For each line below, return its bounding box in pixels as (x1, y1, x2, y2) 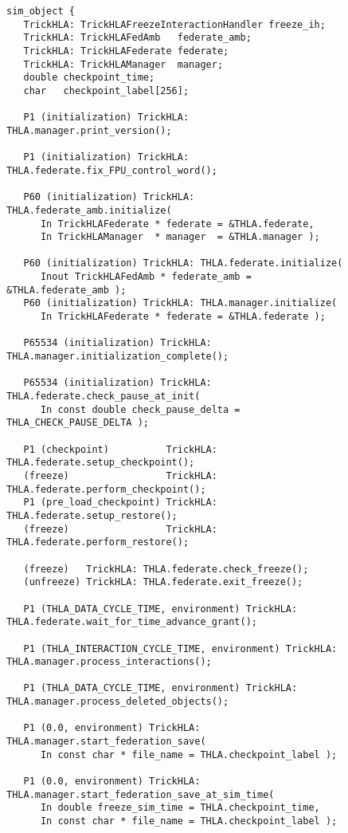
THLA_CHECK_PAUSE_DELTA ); (6, 417, 149, 429)
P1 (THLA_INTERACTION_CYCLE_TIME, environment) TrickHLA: (23, 642, 338, 654)
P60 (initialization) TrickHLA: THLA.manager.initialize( (23, 297, 338, 309)
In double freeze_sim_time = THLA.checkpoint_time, (40, 802, 320, 814)
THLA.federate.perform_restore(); (6, 536, 190, 548)
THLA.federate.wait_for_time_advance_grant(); (6, 616, 257, 628)
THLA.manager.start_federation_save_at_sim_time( (6, 788, 275, 800)
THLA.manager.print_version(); (6, 124, 172, 136)
